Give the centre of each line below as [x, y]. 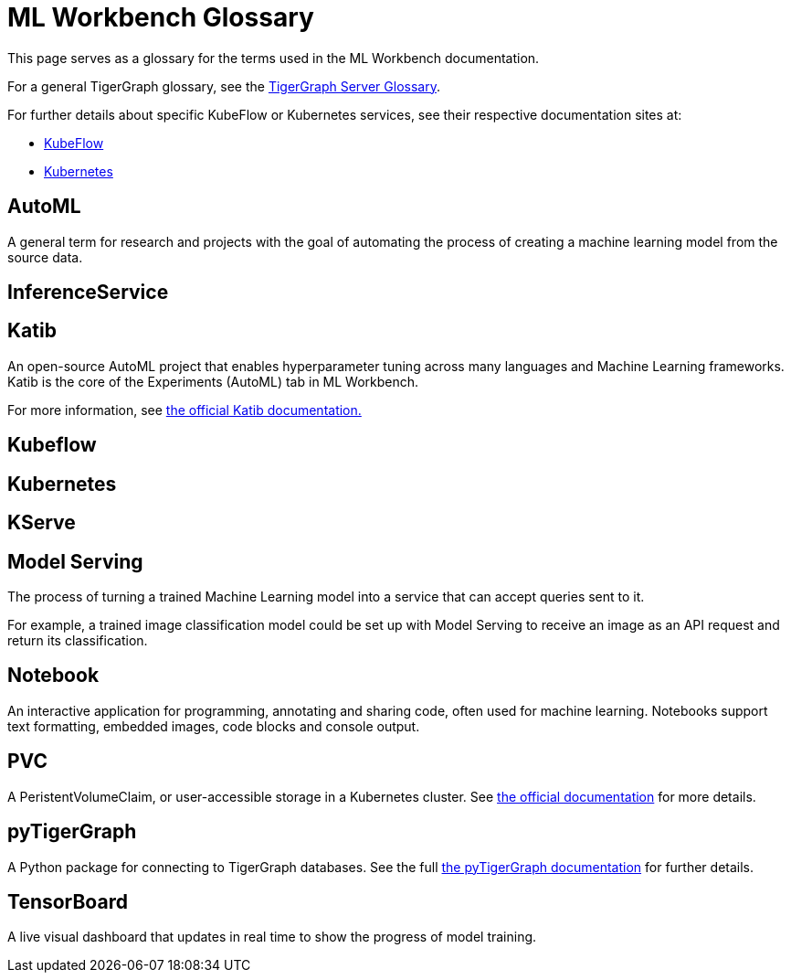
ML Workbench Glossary [161, 17]
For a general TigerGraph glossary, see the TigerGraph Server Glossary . [224, 86]
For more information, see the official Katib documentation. [185, 410]
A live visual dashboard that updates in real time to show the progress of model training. [272, 937]
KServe [42, 523]
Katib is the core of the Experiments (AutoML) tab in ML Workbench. [213, 381]
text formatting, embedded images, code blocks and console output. [214, 726]
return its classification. [78, 640]
